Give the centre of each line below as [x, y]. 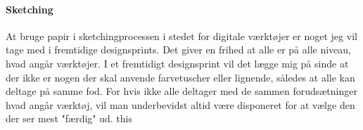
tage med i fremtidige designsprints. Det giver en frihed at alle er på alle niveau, [178, 50]
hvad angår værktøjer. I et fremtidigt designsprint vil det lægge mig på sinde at [177, 63]
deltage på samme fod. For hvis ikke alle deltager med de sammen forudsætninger [181, 91]
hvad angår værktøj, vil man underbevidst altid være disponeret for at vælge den [180, 104]
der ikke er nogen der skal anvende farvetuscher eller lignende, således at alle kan [180, 77]
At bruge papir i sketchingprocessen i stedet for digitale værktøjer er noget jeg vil [181, 35]
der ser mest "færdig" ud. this [69, 118]
